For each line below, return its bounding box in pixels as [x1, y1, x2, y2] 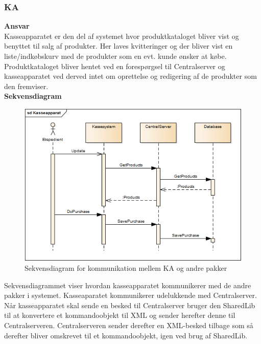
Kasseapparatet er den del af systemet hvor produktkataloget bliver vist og [4, 30, 239, 41]
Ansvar [4, 20, 30, 31]
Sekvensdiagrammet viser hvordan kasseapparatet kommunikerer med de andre [4, 279, 251, 290]
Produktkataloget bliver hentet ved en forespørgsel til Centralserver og [4, 60, 225, 71]
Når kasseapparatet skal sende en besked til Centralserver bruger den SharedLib [4, 299, 255, 310]
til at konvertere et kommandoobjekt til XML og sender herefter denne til [4, 310, 235, 320]
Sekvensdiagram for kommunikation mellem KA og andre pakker [25, 262, 227, 273]
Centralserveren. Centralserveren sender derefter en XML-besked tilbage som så [4, 319, 253, 330]
